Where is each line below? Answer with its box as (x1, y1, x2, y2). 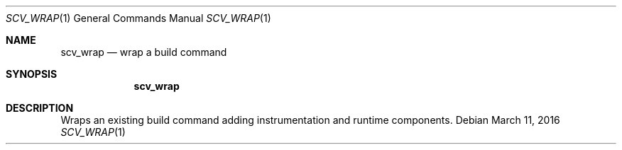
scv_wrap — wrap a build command (60, 46, 227, 58)
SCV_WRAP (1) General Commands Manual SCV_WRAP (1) (6, 12, 271, 24)
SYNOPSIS (6, 68, 58, 80)
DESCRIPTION (6, 102, 74, 114)
